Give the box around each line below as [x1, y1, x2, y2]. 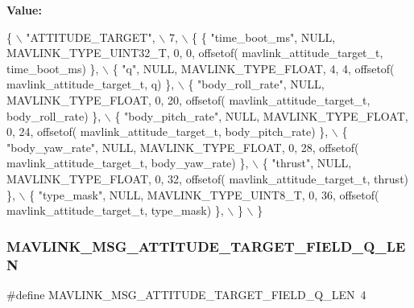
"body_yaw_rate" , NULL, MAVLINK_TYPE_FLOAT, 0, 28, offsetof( [6, 138, 359, 155]
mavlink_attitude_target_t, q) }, [6, 76, 175, 92]
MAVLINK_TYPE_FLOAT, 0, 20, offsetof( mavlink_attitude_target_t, [6, 91, 371, 108]
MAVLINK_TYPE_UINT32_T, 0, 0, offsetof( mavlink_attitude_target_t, [6, 44, 383, 61]
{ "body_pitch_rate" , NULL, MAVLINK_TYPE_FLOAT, [114, 107, 408, 124]
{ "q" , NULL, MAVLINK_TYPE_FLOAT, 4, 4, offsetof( [112, 60, 395, 76]
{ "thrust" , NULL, [262, 154, 352, 171]
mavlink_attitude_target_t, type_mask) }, [6, 202, 224, 219]
